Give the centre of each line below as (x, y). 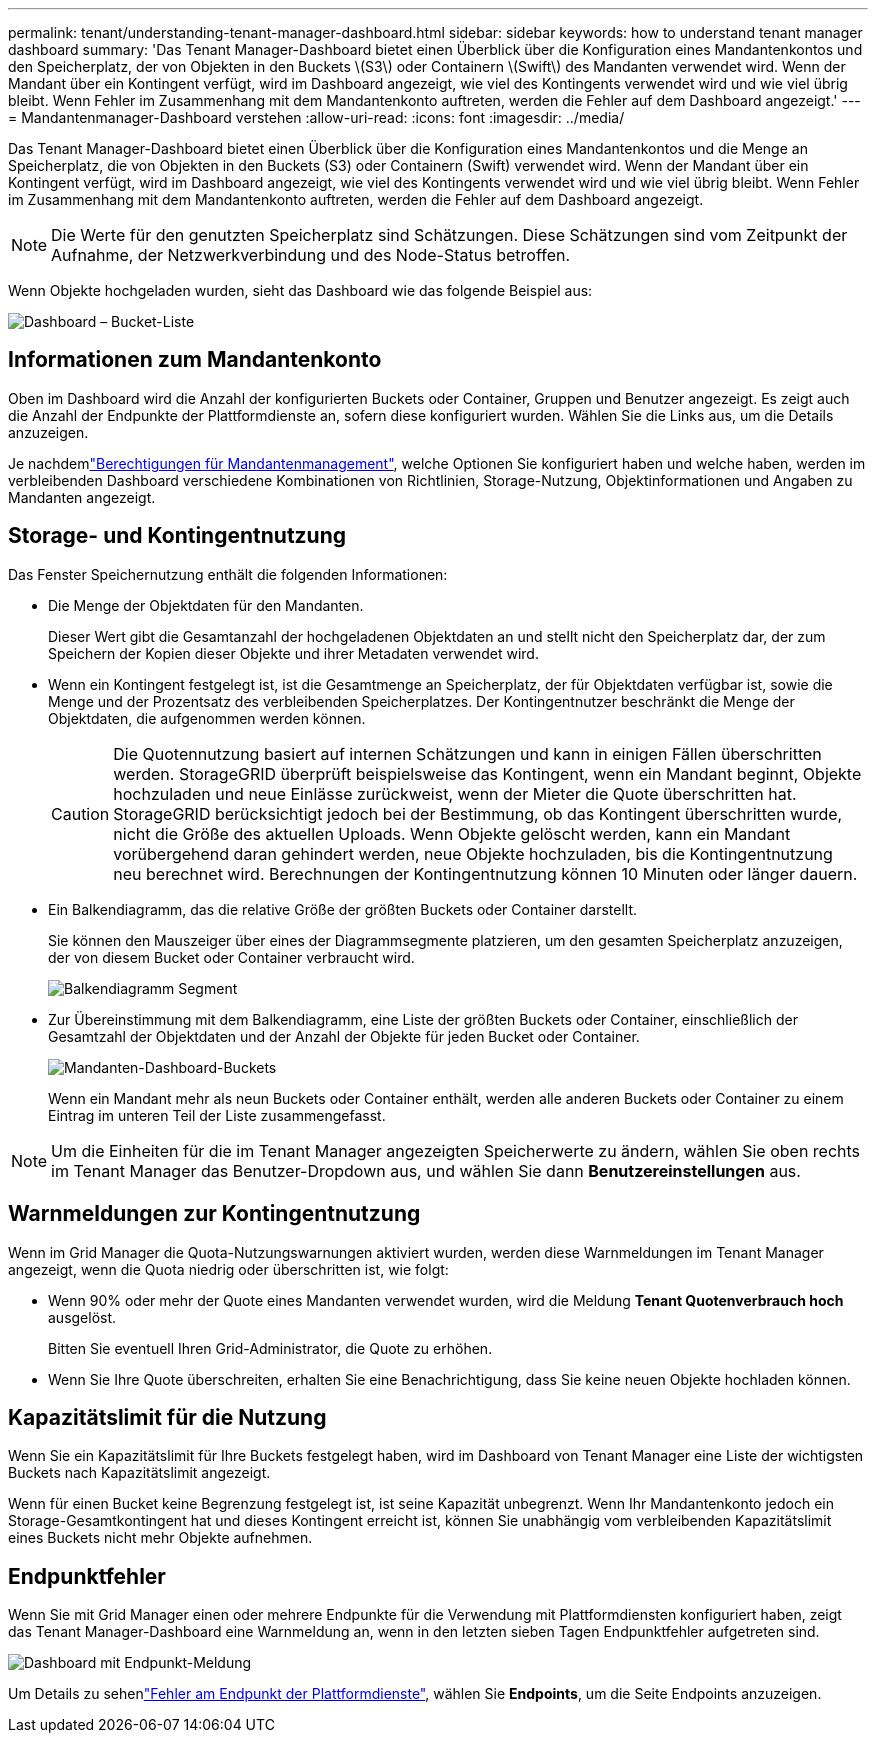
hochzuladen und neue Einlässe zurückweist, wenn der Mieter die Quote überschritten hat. (455, 793)
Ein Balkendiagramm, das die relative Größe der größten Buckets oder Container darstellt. (343, 909)
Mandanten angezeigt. (82, 497)
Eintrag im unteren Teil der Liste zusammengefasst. (217, 1115)
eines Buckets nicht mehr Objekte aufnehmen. (160, 1538)
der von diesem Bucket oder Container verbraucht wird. (231, 957)
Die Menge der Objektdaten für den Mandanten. (206, 605)
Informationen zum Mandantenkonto (195, 360)
